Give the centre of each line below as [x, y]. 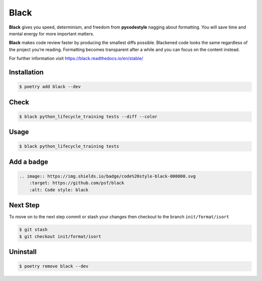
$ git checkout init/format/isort [60, 236]
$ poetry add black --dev [50, 87]
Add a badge [29, 162]
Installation [26, 72]
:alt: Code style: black [59, 190]
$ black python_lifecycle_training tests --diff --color [88, 117]
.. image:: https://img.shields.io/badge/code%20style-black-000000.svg [107, 176]
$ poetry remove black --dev [54, 266]
